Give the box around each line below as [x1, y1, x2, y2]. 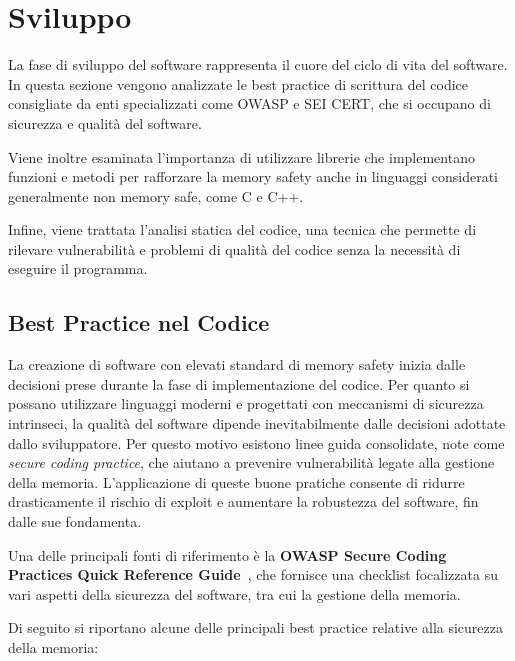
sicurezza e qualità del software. [8, 112, 202, 133]
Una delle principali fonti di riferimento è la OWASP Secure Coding [8, 544, 447, 565]
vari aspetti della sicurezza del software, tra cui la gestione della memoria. [8, 583, 461, 604]
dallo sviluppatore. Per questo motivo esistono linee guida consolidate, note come [8, 432, 505, 453]
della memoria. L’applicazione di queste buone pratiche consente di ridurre [8, 471, 465, 492]
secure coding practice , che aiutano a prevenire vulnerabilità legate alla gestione [8, 452, 495, 473]
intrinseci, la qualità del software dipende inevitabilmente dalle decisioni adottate [8, 413, 506, 434]
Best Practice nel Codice [8, 307, 270, 338]
